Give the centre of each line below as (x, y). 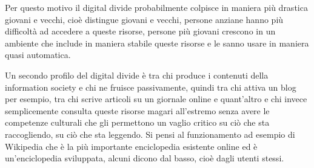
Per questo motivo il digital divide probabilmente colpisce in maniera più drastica (156, 7)
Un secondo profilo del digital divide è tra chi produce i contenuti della (137, 75)
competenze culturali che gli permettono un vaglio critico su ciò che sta (137, 122)
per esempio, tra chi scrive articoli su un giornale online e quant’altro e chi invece (156, 99)
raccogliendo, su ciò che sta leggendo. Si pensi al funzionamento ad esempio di (150, 134)
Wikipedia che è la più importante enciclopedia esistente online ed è (131, 146)
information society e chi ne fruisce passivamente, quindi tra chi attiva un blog (151, 87)
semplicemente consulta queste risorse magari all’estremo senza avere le (137, 110)
